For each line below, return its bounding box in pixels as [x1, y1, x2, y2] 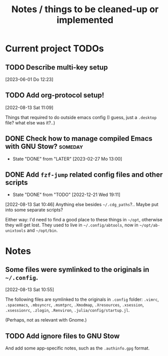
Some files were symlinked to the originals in [5, 265, 149, 274]
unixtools [5, 228, 26, 233]
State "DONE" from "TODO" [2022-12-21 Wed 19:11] [12, 191, 120, 198]
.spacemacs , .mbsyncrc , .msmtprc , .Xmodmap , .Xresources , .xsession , [5, 302, 144, 308]
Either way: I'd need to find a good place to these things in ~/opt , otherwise [5, 217, 163, 223]
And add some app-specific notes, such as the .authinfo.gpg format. [5, 345, 150, 351]
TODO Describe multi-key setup [5, 63, 108, 71]
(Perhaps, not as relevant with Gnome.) [5, 317, 87, 323]
